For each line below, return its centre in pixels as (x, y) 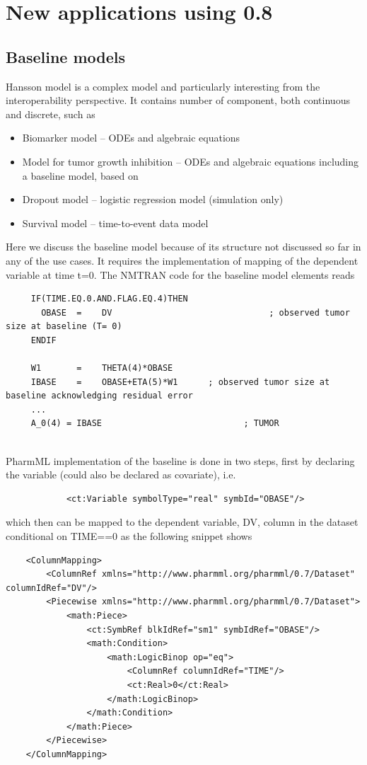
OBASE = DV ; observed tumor (196, 312)
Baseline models (66, 56)
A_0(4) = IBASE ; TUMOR (155, 424)
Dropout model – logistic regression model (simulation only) (153, 199)
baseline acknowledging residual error (99, 396)
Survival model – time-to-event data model (115, 223)
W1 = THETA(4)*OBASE (102, 368)
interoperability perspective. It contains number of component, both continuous (178, 100)
